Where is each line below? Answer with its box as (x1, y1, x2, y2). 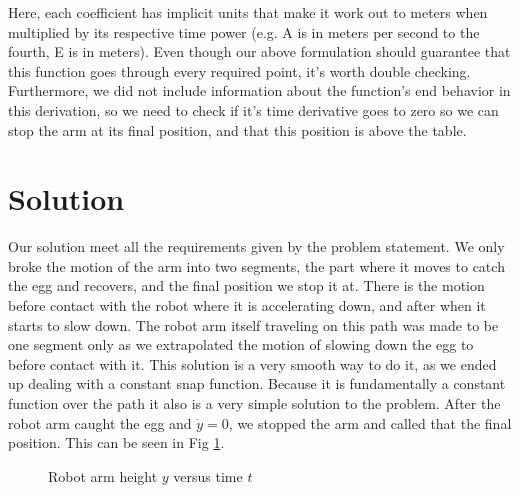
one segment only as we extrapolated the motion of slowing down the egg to (8, 334, 474, 355)
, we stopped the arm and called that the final (228, 412, 512, 433)
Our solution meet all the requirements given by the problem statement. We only (8, 236, 505, 257)
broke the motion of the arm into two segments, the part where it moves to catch (8, 255, 505, 276)
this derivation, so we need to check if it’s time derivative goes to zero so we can (8, 99, 499, 120)
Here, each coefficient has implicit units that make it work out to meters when (8, 2, 488, 22)
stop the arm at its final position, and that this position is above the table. (8, 119, 467, 140)
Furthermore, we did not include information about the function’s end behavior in (8, 80, 511, 101)
